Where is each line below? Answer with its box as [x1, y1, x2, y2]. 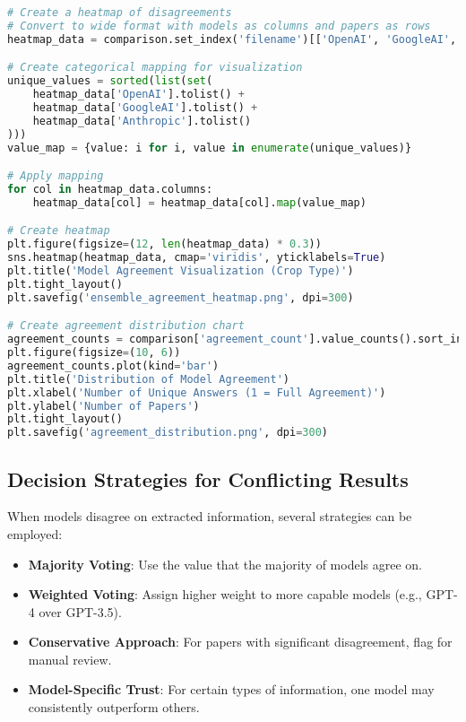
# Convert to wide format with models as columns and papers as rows [7, 19, 431, 32]
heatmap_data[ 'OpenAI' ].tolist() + [32, 88, 245, 101]
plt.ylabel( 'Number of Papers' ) [7, 399, 200, 413]
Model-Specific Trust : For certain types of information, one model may [28, 680, 435, 699]
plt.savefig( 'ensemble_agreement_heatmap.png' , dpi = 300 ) [7, 291, 354, 304]
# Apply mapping [7, 170, 104, 183]
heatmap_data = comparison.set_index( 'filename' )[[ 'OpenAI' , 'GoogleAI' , [7, 32, 457, 46]
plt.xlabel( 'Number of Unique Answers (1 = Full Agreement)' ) [7, 386, 386, 399]
